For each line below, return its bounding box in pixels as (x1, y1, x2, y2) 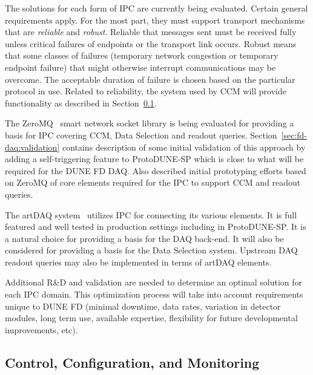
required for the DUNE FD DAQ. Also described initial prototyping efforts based (5, 164, 306, 177)
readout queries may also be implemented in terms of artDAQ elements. (5, 255, 272, 268)
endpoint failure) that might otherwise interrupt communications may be (5, 60, 276, 73)
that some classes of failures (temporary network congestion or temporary (5, 49, 278, 62)
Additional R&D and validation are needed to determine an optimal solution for (5, 276, 303, 289)
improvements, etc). (5, 323, 78, 336)
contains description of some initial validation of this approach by (62, 140, 306, 153)
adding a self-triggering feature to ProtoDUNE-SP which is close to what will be (5, 152, 304, 165)
